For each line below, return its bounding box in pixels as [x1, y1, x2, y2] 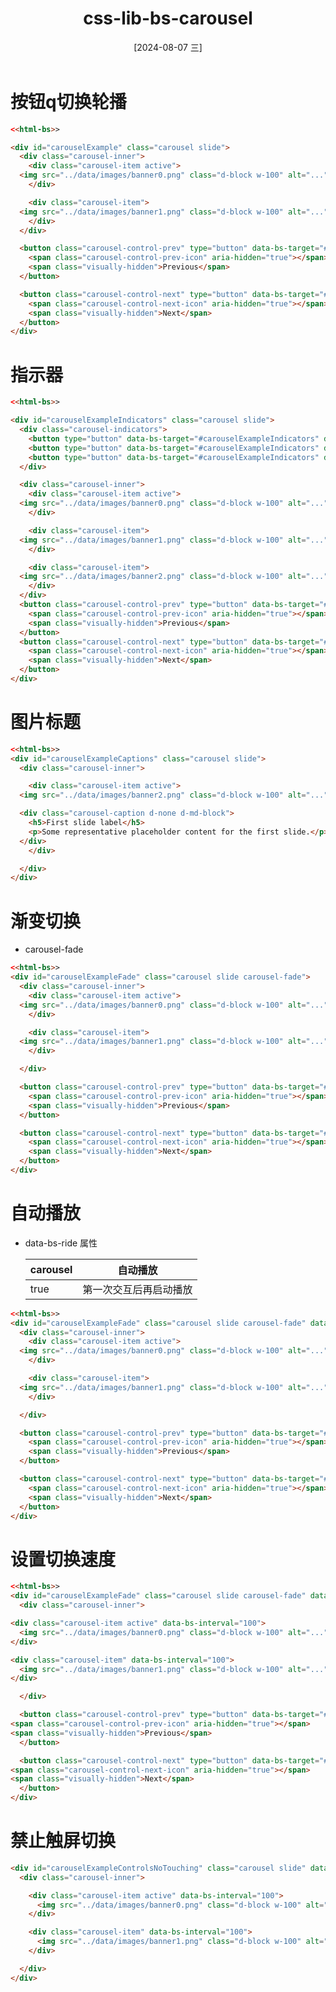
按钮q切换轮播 [10, 90, 127, 113]
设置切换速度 [10, 1548, 117, 1571]
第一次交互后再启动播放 [82, 1282, 193, 1296]
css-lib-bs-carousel [83, 7, 253, 30]
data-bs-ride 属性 [24, 1237, 98, 1249]
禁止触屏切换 [10, 1830, 117, 1852]
